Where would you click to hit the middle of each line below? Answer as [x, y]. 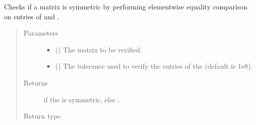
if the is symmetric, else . [82, 99]
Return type [42, 116]
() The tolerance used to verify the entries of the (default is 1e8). [154, 66]
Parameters [41, 33]
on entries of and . [32, 16]
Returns [36, 82]
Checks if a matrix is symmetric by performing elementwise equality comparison [126, 6]
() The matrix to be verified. [98, 49]
